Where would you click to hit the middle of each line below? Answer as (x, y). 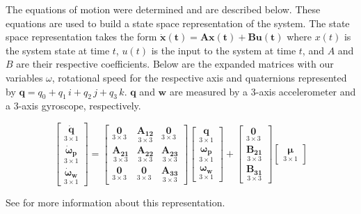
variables (24, 77)
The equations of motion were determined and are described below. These (163, 9)
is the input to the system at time (224, 50)
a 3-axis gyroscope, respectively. (73, 106)
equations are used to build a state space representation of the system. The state (178, 23)
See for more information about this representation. (115, 202)
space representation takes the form (81, 37)
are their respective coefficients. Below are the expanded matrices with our (175, 64)
